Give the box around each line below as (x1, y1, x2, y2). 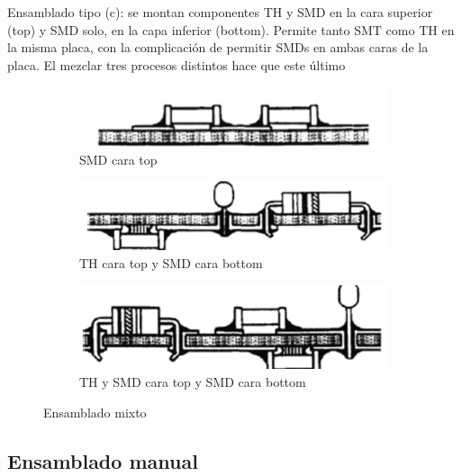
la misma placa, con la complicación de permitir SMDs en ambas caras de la (7, 38, 429, 57)
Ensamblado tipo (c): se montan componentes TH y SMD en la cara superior (7, 3, 433, 21)
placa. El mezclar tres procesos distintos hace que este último (7, 55, 346, 74)
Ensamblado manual (7, 446, 198, 474)
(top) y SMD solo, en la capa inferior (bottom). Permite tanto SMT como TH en (7, 20, 455, 39)
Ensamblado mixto (43, 402, 147, 421)
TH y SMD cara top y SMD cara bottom (79, 373, 306, 391)
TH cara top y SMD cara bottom (79, 253, 263, 272)
